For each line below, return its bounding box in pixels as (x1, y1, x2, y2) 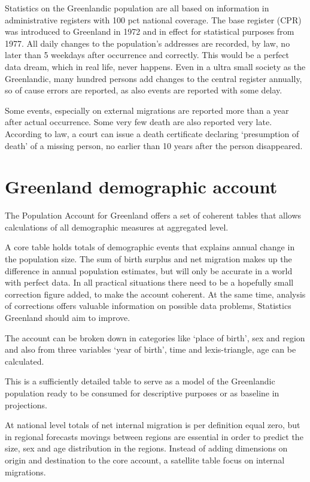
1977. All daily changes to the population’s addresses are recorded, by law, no (5, 37, 290, 49)
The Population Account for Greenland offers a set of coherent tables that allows (5, 209, 302, 222)
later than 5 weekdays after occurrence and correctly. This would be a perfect (5, 48, 289, 61)
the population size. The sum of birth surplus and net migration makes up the (5, 253, 292, 265)
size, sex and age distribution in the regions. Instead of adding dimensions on (5, 442, 288, 454)
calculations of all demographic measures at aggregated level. (5, 220, 229, 233)
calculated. (5, 354, 44, 367)
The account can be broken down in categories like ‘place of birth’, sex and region (5, 331, 305, 344)
